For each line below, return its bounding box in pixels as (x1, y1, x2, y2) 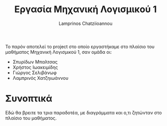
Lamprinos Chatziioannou (58, 20, 113, 26)
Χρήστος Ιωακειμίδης (12, 64, 59, 70)
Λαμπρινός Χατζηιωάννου (12, 75, 69, 81)
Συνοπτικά (5, 93, 52, 105)
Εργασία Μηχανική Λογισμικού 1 (14, 4, 157, 15)
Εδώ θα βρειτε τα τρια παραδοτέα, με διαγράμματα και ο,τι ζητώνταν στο (5, 109, 162, 115)
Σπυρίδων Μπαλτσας (12, 58, 58, 65)
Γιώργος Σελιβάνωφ (12, 70, 57, 76)
